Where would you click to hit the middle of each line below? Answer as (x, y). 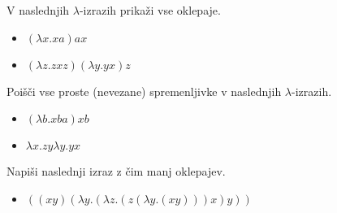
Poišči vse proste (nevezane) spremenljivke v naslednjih (144, 91)
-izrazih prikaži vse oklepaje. (150, 10)
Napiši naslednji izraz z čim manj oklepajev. (116, 171)
